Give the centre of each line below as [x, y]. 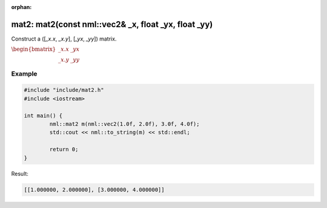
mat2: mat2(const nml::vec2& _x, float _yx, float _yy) [112, 24]
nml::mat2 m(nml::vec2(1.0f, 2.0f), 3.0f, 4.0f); [124, 124]
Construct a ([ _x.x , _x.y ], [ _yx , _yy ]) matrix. [64, 39]
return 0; [64, 149]
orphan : [21, 7]
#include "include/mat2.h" [64, 90]
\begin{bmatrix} [34, 49]
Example [24, 74]
